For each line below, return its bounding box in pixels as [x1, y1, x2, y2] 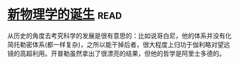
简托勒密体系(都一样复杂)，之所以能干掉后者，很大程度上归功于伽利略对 [7, 40, 218, 48]
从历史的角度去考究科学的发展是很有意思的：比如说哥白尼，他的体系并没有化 [7, 31, 232, 40]
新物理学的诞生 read [7, 6, 122, 23]
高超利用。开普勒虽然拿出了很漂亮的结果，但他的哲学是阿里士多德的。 [19, 49, 225, 58]
